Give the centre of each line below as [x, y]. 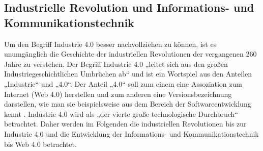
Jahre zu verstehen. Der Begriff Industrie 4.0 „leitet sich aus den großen [116, 64]
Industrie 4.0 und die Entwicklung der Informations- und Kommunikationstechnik [131, 133]
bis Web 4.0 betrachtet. [40, 144]
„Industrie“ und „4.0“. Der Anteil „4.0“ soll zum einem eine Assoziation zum [123, 83]
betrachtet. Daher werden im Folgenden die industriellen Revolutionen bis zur [125, 124]
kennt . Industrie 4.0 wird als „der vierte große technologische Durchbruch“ [121, 114]
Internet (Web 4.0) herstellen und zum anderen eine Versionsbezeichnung [118, 94]
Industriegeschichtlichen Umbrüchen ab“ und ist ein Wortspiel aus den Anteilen [128, 74]
